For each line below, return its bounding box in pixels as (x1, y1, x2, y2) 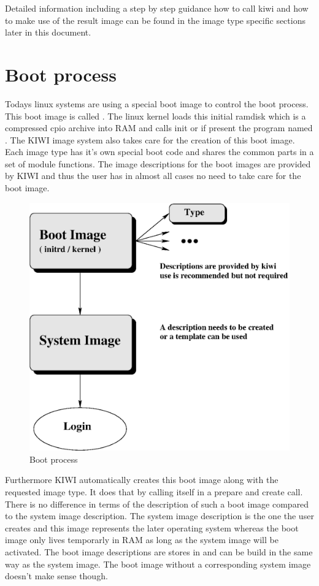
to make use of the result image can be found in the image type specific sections (5, 13, 306, 26)
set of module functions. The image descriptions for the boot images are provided (5, 157, 311, 170)
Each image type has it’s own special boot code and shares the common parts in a (5, 145, 314, 158)
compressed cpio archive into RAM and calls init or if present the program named (5, 121, 313, 134)
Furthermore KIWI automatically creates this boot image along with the (5, 473, 279, 486)
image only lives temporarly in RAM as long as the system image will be (5, 533, 279, 546)
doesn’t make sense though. (5, 569, 108, 582)
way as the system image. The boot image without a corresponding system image (5, 557, 311, 570)
